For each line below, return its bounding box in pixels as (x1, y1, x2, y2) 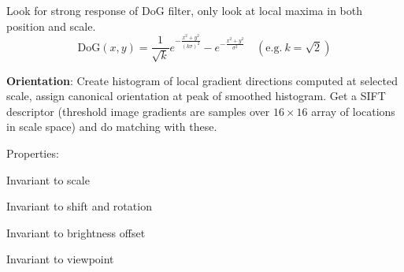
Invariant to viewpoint (6, 251, 114, 267)
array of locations (311, 102, 395, 119)
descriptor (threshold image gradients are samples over (6, 102, 270, 119)
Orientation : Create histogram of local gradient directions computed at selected (6, 72, 398, 88)
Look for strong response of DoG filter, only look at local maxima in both (6, 2, 363, 18)
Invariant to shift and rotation (6, 198, 152, 214)
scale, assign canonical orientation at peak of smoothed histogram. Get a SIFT (6, 88, 386, 104)
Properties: (6, 144, 59, 161)
